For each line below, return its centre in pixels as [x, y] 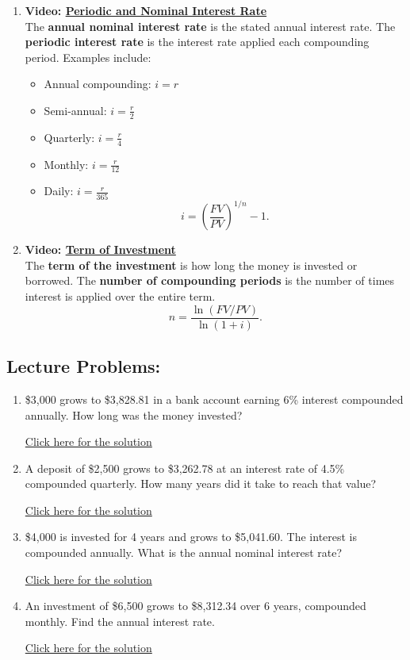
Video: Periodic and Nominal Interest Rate [146, 10]
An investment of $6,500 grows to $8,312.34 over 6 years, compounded [195, 606]
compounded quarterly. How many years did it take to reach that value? [201, 483]
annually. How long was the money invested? [134, 414]
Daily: [59, 191]
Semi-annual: [75, 110]
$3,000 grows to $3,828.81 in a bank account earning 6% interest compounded [214, 399]
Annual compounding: [98, 84]
